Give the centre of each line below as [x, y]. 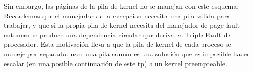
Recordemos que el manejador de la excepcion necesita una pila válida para [117, 15]
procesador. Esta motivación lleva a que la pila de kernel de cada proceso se [118, 44]
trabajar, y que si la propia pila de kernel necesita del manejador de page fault [122, 25]
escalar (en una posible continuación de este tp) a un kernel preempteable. [115, 63]
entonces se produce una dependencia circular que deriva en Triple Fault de [117, 34]
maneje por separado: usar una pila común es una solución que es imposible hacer [127, 53]
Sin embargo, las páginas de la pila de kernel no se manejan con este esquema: [122, 6]
